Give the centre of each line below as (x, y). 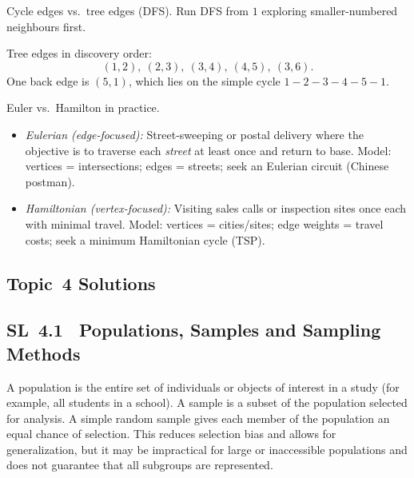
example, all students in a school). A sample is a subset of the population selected (207, 402)
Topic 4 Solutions (81, 283)
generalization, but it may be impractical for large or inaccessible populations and (207, 449)
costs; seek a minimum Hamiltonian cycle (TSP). (145, 239)
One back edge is (48, 80)
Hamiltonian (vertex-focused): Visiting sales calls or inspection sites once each (216, 208)
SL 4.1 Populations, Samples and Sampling (194, 330)
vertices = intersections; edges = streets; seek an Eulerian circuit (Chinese (207, 166)
